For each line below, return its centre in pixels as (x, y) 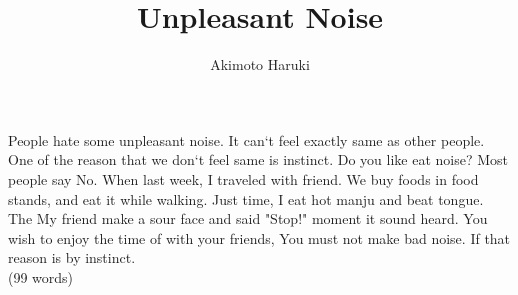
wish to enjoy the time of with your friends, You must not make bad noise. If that (259, 237)
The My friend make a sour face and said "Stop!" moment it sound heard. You (248, 218)
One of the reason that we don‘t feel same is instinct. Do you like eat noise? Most (258, 159)
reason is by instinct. (72, 257)
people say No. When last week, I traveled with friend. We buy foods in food (243, 178)
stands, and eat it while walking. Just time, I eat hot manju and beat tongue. (246, 198)
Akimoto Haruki (260, 64)
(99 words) (41, 276)
